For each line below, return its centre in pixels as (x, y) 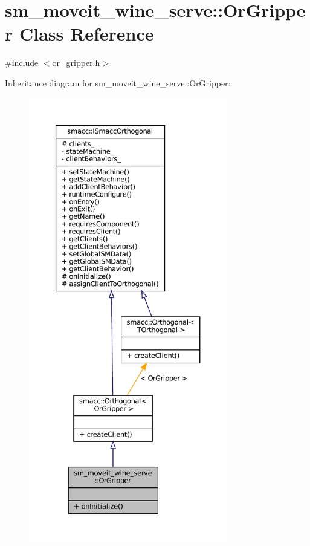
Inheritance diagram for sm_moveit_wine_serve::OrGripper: (118, 83)
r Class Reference (79, 34)
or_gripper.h (76, 63)
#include (22, 63)
